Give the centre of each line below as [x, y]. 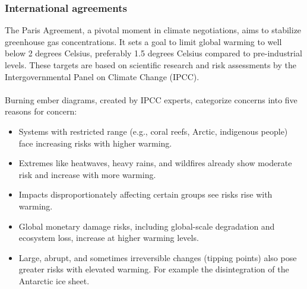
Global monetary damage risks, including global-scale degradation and [147, 226]
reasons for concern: [41, 111]
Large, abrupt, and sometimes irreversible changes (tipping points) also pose [158, 257]
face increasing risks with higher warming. [95, 143]
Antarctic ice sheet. [54, 280]
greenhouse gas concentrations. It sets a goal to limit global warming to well [143, 41]
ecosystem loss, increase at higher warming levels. [109, 238]
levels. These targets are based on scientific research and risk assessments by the [151, 65]
